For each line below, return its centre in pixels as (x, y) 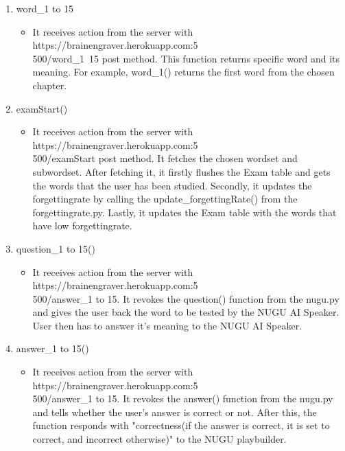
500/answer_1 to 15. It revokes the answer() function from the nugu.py (183, 398)
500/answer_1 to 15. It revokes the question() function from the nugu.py (186, 298)
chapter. (50, 85)
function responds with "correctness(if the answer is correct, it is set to (181, 425)
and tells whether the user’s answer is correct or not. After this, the (175, 412)
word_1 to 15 (45, 8)
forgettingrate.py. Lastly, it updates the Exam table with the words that (185, 212)
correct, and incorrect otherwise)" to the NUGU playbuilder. (159, 439)
